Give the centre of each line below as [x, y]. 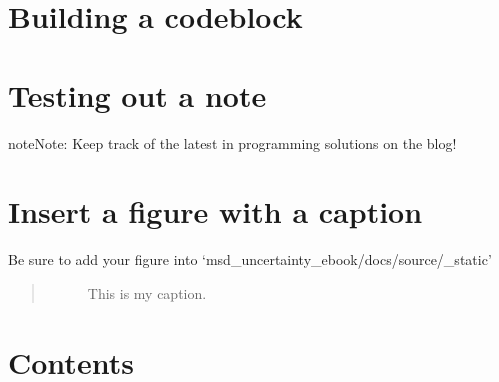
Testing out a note [137, 94]
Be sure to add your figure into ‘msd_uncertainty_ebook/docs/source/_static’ [250, 259]
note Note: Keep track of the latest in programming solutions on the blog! [232, 142]
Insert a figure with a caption [215, 211]
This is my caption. [147, 292]
